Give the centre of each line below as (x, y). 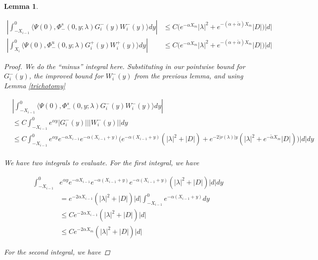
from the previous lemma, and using (189, 76)
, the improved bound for (66, 76)
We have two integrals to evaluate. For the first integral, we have (102, 162)
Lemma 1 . (21, 6)
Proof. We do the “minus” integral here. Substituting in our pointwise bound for (125, 66)
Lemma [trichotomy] (35, 85)
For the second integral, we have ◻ (57, 251)
